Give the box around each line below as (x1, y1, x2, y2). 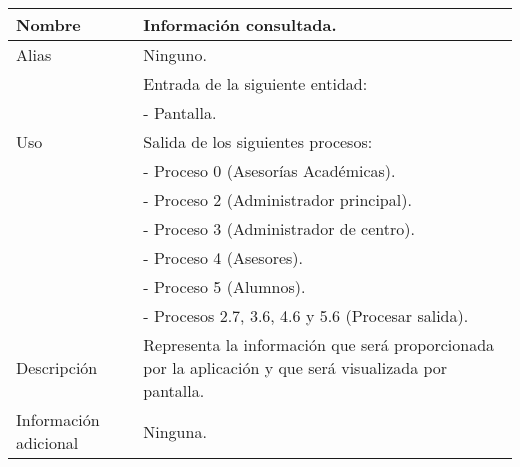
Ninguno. (143, 43, 207, 66)
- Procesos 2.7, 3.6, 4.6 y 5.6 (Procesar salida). (143, 304, 469, 327)
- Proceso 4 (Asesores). (143, 246, 303, 269)
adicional (16, 431, 79, 454)
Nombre (16, 13, 81, 36)
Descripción (16, 356, 98, 379)
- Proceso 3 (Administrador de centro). (143, 217, 415, 240)
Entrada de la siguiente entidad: (143, 72, 368, 95)
